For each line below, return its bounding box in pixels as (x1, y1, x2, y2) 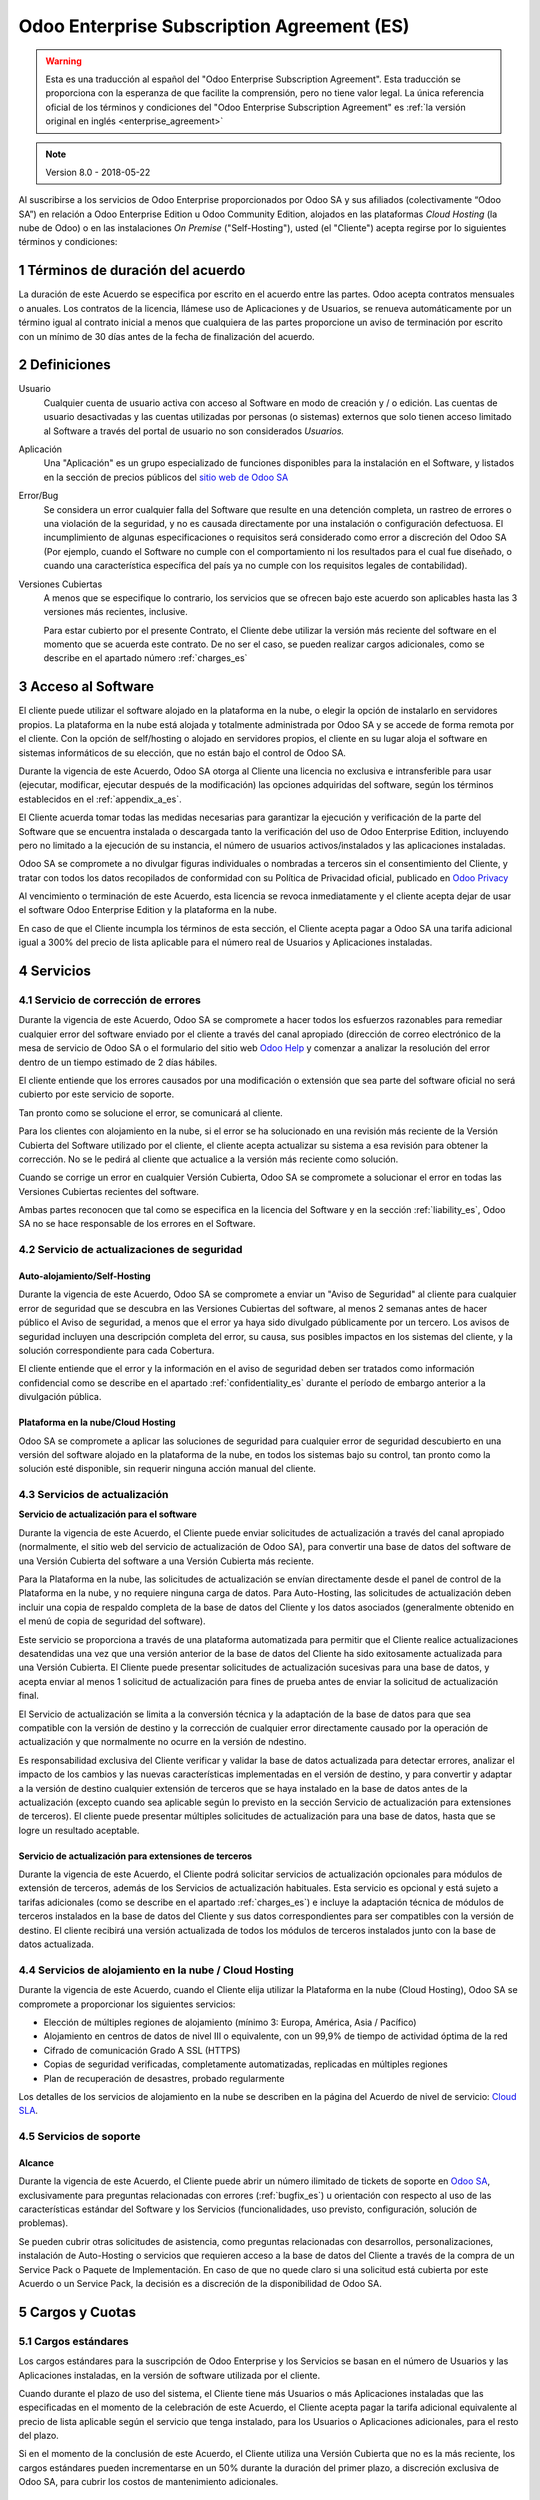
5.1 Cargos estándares (18, 2334, 129, 2348)
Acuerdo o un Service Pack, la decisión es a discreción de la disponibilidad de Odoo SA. (18, 2277, 382, 2289)
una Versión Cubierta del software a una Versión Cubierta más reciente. (18, 1555, 315, 1567)
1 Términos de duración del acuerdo (18, 262, 246, 279)
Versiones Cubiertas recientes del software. (18, 1185, 200, 1197)
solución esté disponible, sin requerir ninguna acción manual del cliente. (18, 1463, 317, 1475)
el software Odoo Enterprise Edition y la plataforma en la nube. (18, 904, 277, 916)
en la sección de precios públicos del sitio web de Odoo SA (43, 471, 289, 483)
